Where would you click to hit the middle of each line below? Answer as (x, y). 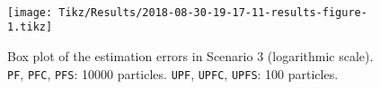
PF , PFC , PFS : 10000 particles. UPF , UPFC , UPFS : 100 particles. (173, 73)
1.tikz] (30, 27)
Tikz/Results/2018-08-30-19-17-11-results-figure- (213, 12)
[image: (30, 12)
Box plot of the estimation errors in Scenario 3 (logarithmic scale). (190, 55)
